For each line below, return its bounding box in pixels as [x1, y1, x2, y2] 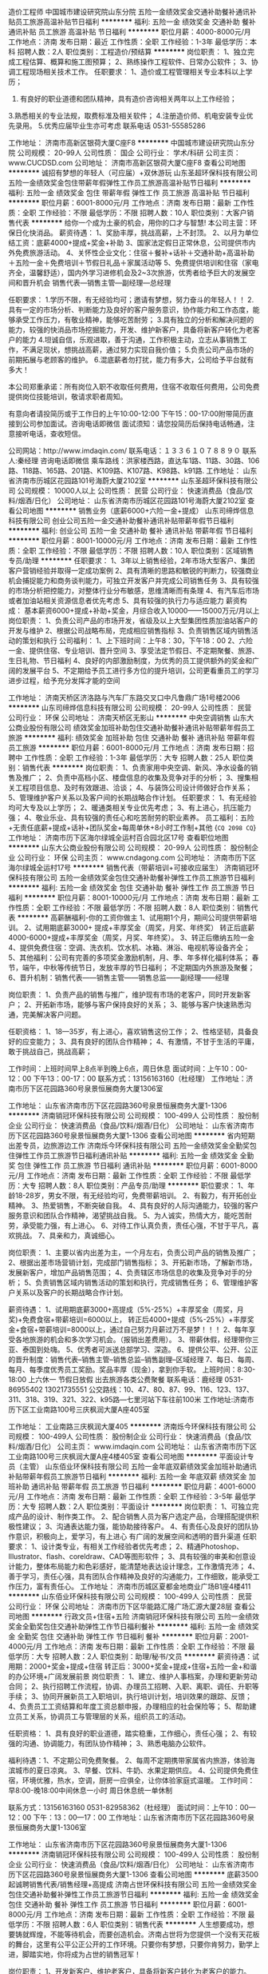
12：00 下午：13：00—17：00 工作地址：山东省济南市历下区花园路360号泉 [8, 1812, 255, 1822]
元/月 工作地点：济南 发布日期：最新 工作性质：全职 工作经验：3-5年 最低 [8, 1492, 250, 1501]
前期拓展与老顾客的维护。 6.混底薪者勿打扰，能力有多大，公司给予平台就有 [8, 355, 254, 364]
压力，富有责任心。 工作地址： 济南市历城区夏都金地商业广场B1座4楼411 [14, 1582, 251, 1591]
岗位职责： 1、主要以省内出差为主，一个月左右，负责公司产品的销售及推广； [8, 1248, 258, 1257]
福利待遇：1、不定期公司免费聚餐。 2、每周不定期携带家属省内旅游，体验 [8, 1756, 249, 1765]
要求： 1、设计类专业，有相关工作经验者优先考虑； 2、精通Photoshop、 [8, 1542, 244, 1551]
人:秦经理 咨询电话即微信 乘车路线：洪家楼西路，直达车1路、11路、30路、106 [8, 456, 260, 466]
